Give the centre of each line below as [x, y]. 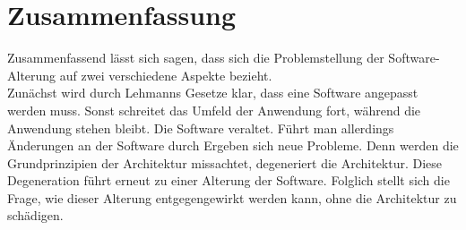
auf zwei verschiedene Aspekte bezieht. [166, 75]
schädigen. [35, 215]
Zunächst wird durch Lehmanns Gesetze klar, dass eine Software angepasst [213, 93]
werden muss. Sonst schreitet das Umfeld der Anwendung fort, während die [214, 110]
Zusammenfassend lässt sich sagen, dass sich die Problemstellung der [196, 58]
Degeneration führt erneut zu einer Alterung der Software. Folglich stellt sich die [229, 180]
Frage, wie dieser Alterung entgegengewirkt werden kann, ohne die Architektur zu [232, 197]
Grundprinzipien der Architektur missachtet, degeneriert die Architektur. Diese [225, 162]
